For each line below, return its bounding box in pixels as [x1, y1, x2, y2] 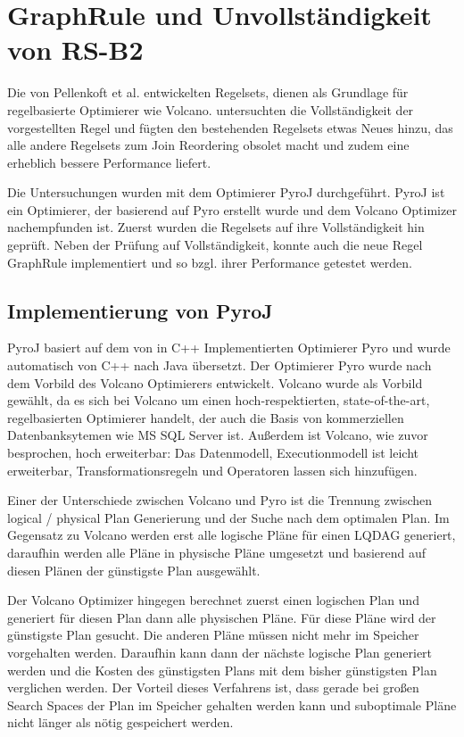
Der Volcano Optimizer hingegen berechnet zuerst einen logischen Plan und [7, 591, 419, 609]
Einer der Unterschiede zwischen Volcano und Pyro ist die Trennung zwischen [7, 491, 433, 509]
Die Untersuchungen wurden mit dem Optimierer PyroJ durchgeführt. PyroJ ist [7, 183, 445, 202]
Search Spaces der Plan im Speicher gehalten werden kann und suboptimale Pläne [7, 695, 457, 714]
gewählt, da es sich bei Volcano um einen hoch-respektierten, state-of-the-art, [7, 391, 430, 410]
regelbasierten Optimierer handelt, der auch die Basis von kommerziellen [7, 408, 404, 426]
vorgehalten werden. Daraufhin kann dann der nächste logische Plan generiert [7, 642, 433, 661]
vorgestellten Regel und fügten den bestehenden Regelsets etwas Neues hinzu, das [7, 118, 453, 137]
